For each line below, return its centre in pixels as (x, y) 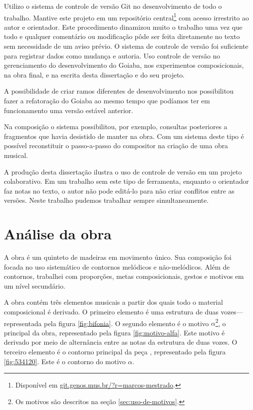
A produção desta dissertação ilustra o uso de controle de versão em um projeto (123, 171)
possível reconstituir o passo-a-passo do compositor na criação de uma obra (116, 146)
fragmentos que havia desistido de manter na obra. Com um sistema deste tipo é (124, 136)
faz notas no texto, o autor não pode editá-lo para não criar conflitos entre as (119, 190)
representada (23, 323)
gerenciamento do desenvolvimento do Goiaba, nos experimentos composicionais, (124, 65)
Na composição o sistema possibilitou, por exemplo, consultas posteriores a (116, 127)
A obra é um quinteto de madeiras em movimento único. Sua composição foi (118, 257)
